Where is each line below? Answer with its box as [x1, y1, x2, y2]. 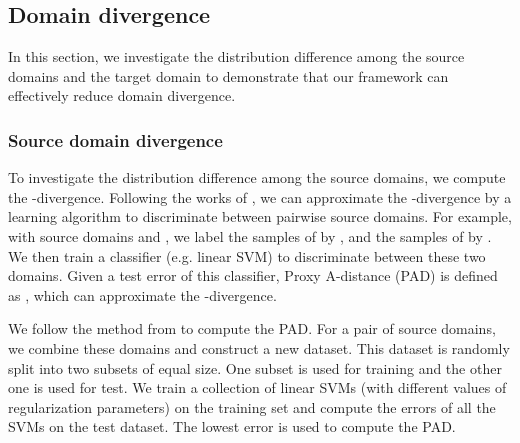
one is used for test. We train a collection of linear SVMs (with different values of [8, 377, 507, 398]
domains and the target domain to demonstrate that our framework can [8, 65, 449, 86]
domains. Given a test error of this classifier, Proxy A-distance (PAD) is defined [8, 265, 498, 286]
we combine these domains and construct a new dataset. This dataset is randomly [8, 337, 510, 358]
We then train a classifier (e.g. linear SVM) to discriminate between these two [8, 245, 486, 266]
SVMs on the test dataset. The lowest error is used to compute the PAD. [8, 416, 456, 437]
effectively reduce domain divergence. [8, 85, 236, 106]
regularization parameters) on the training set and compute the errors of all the [8, 396, 496, 417]
